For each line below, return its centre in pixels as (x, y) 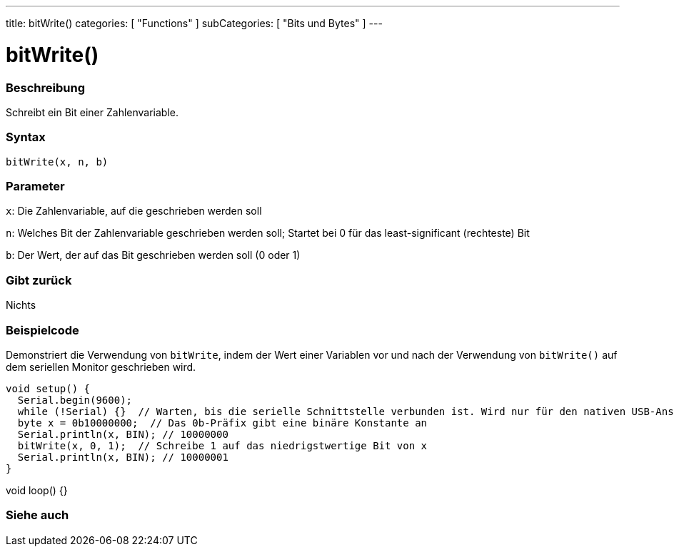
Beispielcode (42, 330)
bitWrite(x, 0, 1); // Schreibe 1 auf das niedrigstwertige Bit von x (222, 445)
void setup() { (48, 388)
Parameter (35, 186)
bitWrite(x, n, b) (57, 162)
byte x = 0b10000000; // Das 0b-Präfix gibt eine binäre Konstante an (222, 423)
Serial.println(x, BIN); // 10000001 (123, 457)
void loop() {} (37, 490)
